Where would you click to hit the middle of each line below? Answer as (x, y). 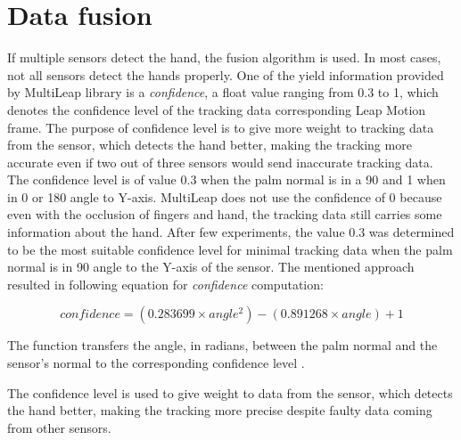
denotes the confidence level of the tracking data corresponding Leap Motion (217, 109)
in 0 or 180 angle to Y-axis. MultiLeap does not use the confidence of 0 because (225, 196)
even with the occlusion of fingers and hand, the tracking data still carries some (225, 214)
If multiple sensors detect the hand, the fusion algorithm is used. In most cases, (224, 57)
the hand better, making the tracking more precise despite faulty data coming (220, 410)
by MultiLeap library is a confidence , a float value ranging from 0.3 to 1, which (223, 92)
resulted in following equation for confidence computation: (165, 284)
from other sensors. (59, 427)
